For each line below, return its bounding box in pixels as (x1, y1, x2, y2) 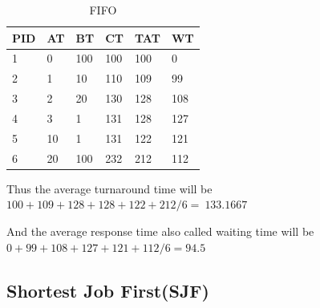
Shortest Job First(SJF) (6, 278, 209, 302)
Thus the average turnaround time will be (6, 180, 213, 197)
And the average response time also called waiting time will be (6, 222, 314, 239)
